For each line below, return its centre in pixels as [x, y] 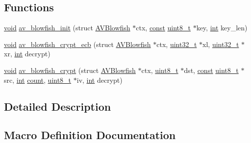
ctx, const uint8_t [163, 28]
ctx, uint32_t [177, 44]
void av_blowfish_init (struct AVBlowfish [67, 28]
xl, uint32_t [221, 44]
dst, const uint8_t [211, 70]
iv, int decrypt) [100, 80]
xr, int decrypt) [27, 54]
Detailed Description [58, 106]
